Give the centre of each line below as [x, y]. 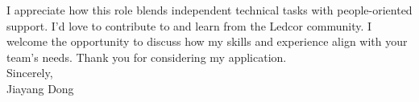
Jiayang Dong [40, 88]
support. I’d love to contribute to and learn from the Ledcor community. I [189, 25]
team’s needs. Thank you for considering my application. [147, 57]
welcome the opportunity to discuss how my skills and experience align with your [207, 41]
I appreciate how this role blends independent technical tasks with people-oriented [209, 10]
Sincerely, [30, 73]
